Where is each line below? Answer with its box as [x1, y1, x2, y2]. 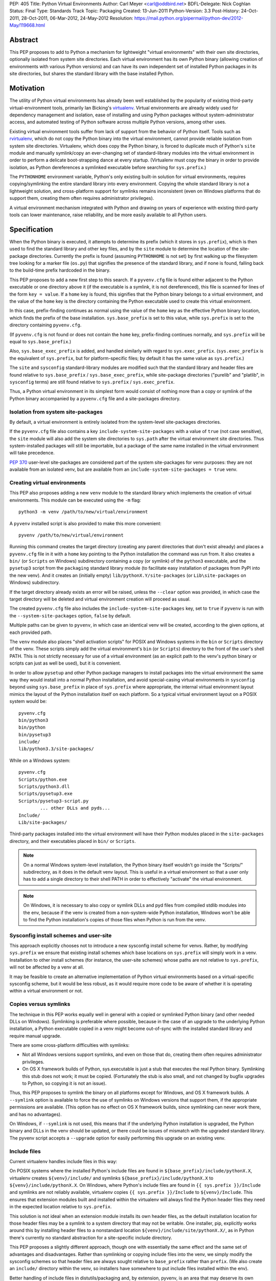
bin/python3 [18, 717, 49, 723]
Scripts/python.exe [18, 776, 67, 782]
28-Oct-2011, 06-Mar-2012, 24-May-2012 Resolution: [21, 15, 133, 21]
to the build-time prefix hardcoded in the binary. [9, 267, 111, 274]
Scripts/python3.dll [18, 784, 70, 790]
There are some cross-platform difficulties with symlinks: [9, 1042, 130, 1048]
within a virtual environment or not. [9, 988, 83, 994]
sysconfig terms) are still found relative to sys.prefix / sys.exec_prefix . [9, 379, 175, 385]
